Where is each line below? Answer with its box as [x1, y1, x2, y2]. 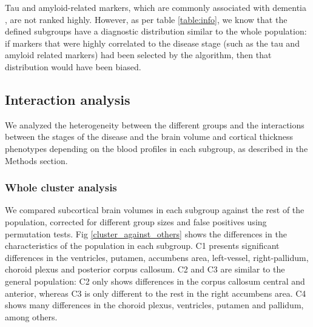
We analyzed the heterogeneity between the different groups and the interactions [5, 118, 305, 131]
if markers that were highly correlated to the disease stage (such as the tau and [5, 36, 300, 49]
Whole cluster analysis [5, 180, 117, 195]
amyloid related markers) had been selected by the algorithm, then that [5, 48, 272, 61]
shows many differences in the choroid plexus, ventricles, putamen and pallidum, [5, 299, 304, 311]
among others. [5, 310, 58, 323]
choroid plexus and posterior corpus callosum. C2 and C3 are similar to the [5, 263, 285, 276]
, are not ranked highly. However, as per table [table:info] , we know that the [5, 13, 288, 25]
